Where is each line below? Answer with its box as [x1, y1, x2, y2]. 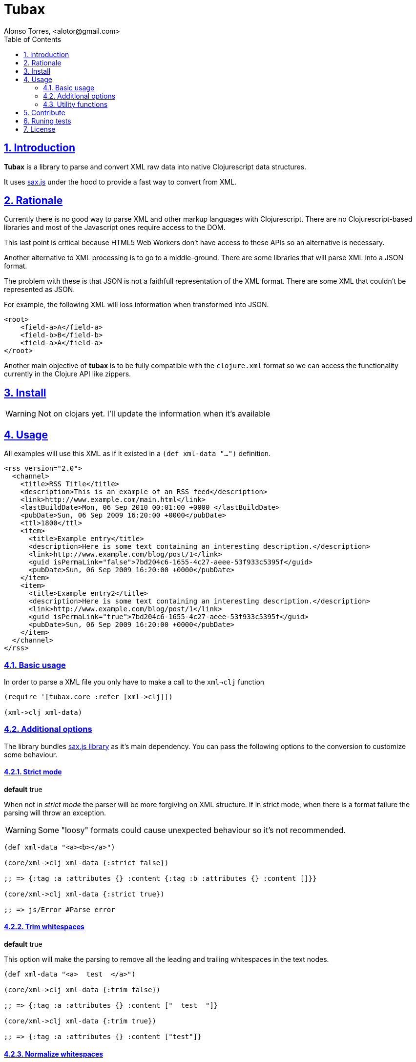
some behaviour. [4, 750, 58, 759]
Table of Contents [4, 35, 62, 43]
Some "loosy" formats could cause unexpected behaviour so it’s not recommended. [38, 825, 346, 835]
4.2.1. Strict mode [4, 768, 62, 776]
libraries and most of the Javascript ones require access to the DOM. [4, 223, 226, 232]
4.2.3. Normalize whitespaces [4, 1049, 104, 1058]
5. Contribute [23, 108, 65, 117]
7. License [23, 125, 56, 133]
